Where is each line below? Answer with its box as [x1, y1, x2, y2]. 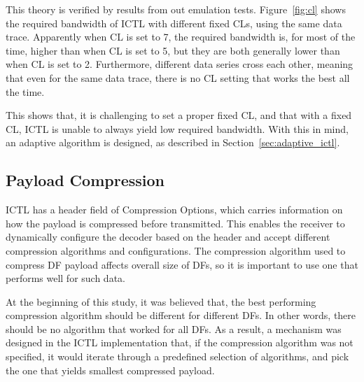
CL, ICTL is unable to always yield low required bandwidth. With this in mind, [6, 121, 349, 136]
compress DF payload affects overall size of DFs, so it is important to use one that [6, 257, 358, 271]
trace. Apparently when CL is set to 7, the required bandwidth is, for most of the [6, 29, 356, 44]
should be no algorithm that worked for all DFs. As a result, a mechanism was [6, 321, 342, 336]
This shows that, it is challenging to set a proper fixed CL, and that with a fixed [6, 108, 352, 122]
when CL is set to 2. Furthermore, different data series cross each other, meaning [6, 57, 353, 71]
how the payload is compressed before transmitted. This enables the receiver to [6, 215, 345, 230]
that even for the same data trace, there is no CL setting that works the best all [6, 70, 350, 85]
